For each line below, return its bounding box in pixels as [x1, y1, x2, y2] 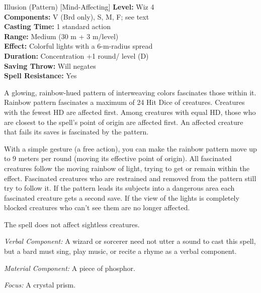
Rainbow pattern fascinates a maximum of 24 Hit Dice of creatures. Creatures [4, 97, 245, 107]
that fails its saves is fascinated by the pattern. [4, 126, 149, 137]
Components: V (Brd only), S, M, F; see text [4, 11, 149, 22]
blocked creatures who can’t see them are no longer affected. [4, 202, 190, 213]
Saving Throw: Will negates [4, 60, 96, 71]
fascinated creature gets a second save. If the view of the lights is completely [4, 192, 239, 203]
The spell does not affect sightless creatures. [4, 219, 140, 229]
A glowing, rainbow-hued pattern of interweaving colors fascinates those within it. [4, 87, 256, 97]
